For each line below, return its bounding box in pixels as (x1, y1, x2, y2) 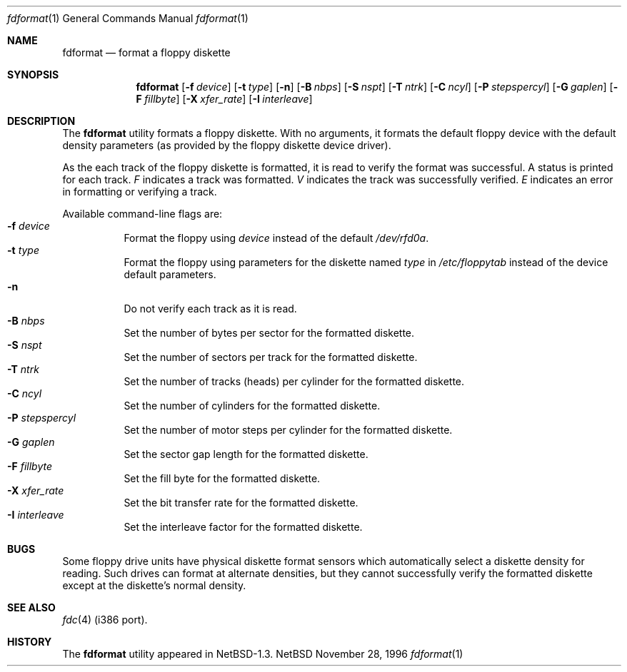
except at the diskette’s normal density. (62, 579, 246, 591)
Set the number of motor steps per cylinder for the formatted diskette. (124, 424, 453, 436)
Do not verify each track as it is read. (124, 302, 297, 315)
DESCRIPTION (7, 115, 76, 127)
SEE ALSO (7, 601, 56, 614)
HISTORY (7, 636, 52, 648)
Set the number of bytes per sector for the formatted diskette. (124, 327, 415, 339)
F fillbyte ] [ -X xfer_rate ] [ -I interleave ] (136, 93, 313, 105)
